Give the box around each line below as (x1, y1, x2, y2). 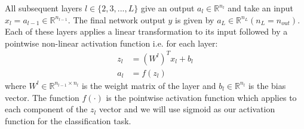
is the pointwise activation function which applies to (106, 91, 297, 103)
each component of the (5, 103, 88, 115)
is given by (175, 13, 214, 26)
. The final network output (67, 13, 165, 26)
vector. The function (5, 91, 79, 103)
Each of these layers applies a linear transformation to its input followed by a (5, 25, 288, 38)
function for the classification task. (5, 114, 131, 127)
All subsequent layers (5, 2, 82, 14)
